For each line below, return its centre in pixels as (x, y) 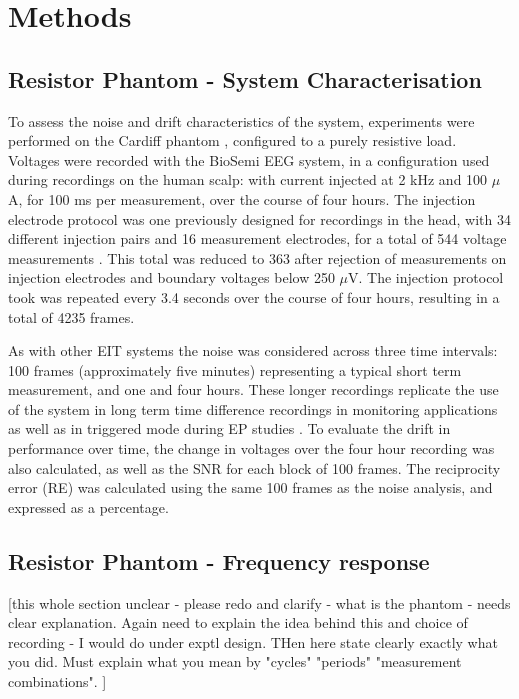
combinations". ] (57, 681)
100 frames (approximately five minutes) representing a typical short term (235, 369)
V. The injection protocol (426, 277)
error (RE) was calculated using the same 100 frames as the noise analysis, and (250, 487)
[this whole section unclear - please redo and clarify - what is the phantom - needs (259, 602)
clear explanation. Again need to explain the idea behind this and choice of (238, 622)
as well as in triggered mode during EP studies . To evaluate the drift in (229, 428)
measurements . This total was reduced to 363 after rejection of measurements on (257, 257)
